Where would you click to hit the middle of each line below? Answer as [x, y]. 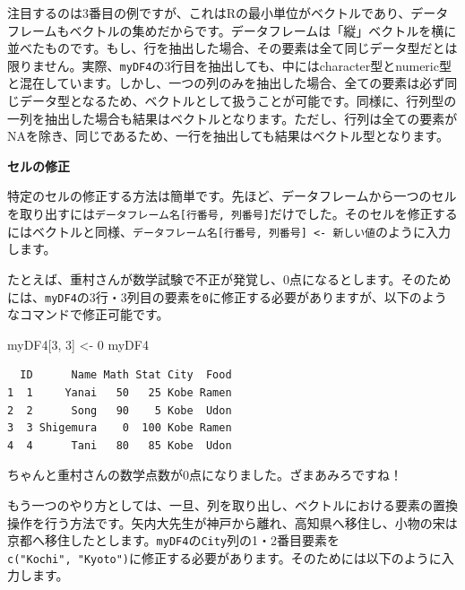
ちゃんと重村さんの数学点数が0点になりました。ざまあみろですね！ [205, 475]
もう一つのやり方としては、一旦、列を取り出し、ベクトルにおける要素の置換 [232, 504]
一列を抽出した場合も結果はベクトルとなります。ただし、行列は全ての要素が [232, 118]
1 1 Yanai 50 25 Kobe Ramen [120, 392]
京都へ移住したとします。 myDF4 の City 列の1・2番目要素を [174, 540]
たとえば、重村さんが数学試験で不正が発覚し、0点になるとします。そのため [229, 278]
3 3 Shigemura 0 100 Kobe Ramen [120, 428]
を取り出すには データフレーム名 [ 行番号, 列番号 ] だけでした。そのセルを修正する [232, 213]
